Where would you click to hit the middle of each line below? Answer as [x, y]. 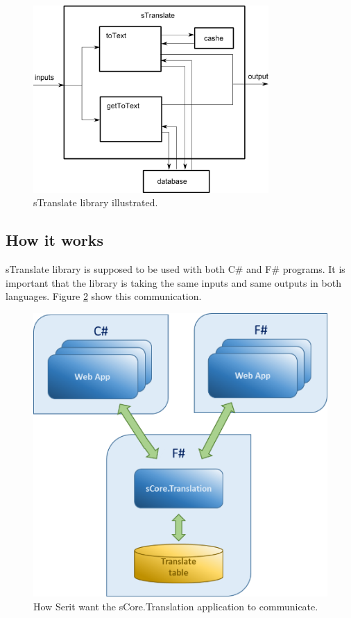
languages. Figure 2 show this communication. [104, 296]
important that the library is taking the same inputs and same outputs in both [173, 282]
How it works [55, 240]
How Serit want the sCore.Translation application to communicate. [176, 607]
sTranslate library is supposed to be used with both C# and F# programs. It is [175, 269]
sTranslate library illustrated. [96, 202]
